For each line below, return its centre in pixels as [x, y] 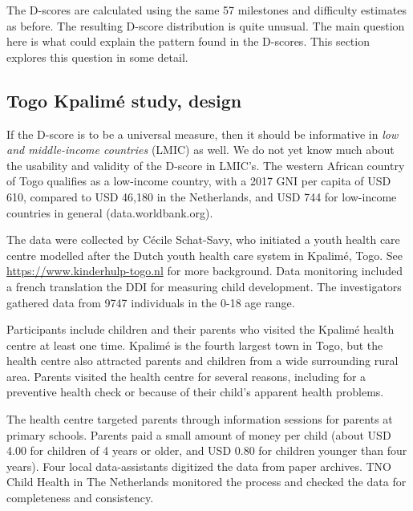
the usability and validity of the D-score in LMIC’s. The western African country [206, 165]
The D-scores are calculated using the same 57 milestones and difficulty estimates [206, 10]
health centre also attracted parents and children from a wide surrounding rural [202, 361]
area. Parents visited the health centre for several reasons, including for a [186, 376]
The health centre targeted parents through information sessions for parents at [200, 419]
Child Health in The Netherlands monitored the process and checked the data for [206, 482]
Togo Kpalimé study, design [124, 100]
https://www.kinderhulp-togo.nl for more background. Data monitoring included [205, 271]
